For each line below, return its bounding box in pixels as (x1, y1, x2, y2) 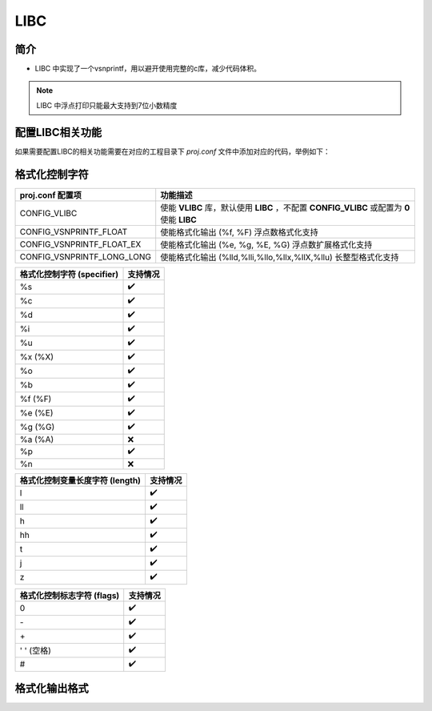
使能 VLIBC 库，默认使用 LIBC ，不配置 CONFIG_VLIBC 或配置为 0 (160, 202, 410, 213)
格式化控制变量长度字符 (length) (19, 475, 142, 486)
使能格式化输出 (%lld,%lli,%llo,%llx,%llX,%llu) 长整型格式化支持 (160, 251, 399, 263)
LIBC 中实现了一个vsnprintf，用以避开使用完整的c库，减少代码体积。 (34, 64, 262, 74)
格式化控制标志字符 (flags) (19, 589, 120, 601)
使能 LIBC (160, 214, 198, 225)
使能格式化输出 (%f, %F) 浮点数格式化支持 (160, 227, 319, 238)
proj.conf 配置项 (19, 189, 82, 200)
